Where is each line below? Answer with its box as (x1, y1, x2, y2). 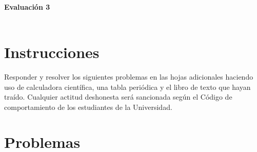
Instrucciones (4, 41, 100, 62)
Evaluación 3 (4, 1, 50, 12)
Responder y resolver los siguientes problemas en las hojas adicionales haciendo (4, 71, 253, 82)
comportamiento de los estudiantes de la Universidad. (4, 101, 172, 112)
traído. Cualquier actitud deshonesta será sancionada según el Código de (4, 91, 232, 102)
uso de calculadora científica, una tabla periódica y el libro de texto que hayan (4, 81, 251, 92)
